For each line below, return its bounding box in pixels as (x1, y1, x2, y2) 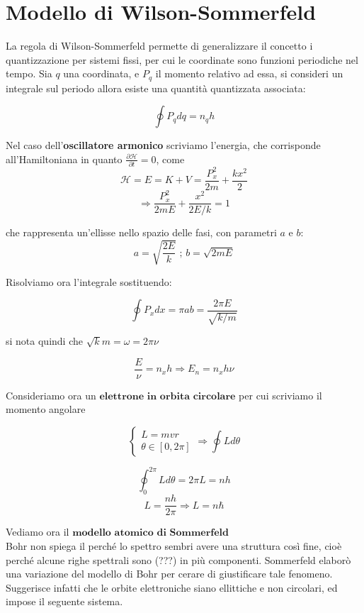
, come (156, 151, 185, 166)
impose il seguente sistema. (6, 594, 123, 609)
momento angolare (6, 402, 86, 416)
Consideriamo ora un (6, 387, 96, 402)
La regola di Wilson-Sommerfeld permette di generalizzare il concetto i (6, 38, 313, 53)
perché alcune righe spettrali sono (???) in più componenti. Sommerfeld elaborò (6, 552, 351, 567)
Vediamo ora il (6, 524, 69, 539)
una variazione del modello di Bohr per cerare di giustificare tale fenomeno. (6, 566, 333, 581)
